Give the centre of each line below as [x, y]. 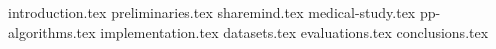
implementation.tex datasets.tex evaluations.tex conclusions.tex [294, 31]
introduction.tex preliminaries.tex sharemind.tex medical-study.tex [212, 12]
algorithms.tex [52, 31]
